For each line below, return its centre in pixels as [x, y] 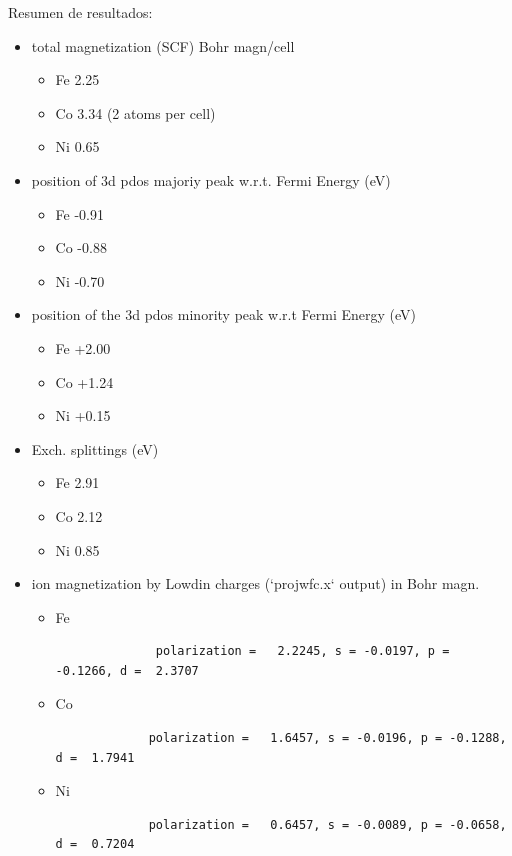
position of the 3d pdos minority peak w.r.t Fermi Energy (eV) [223, 314]
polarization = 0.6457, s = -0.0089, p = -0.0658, [327, 824]
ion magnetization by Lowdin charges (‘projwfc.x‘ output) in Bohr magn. [255, 583]
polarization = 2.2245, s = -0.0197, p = [302, 651]
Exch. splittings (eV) [95, 448]
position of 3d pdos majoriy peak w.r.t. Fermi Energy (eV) [211, 179]
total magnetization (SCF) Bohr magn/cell [163, 45]
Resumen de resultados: [80, 12]
